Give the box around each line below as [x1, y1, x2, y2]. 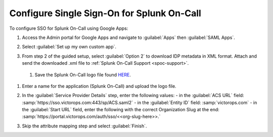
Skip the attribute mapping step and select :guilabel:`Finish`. [22, 123, 147, 129]
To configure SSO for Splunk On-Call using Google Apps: [9, 25, 128, 31]
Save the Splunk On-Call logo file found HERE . [34, 71, 131, 78]
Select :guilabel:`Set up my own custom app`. [22, 43, 116, 50]
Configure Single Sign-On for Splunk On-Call [9, 8, 202, 19]
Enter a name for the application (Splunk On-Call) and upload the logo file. [22, 83, 176, 89]
